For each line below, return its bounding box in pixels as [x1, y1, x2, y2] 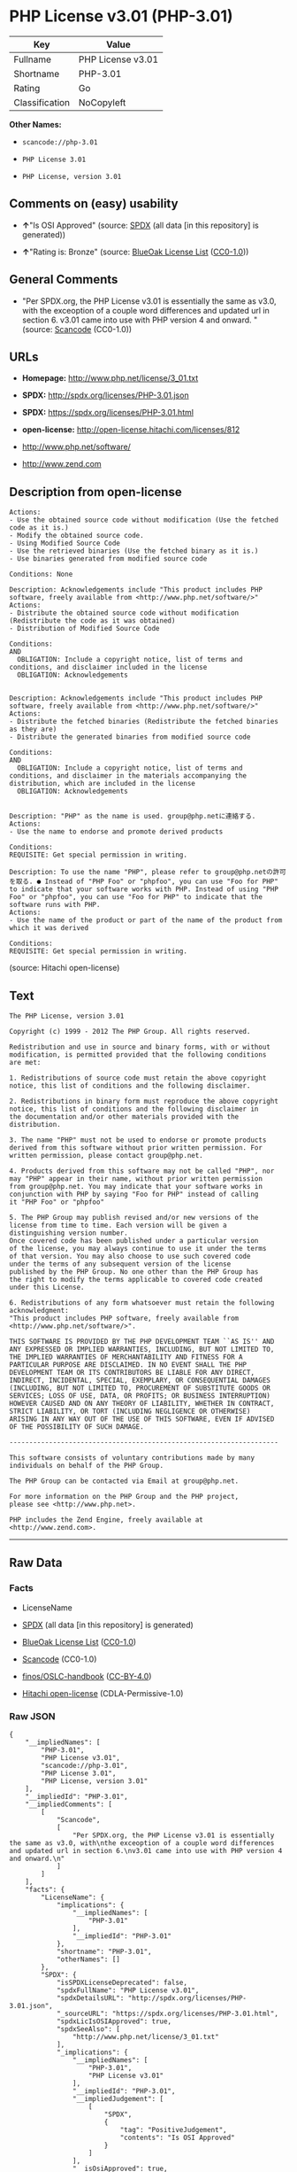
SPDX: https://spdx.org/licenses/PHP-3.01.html [21, 407, 194, 418]
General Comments [9, 272, 118, 287]
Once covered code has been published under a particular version [9, 1237, 259, 1245]
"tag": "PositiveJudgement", [119, 2125, 227, 2134]
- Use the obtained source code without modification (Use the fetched [9, 516, 278, 524]
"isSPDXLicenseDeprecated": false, [56, 1978, 188, 1987]
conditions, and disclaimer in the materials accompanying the [9, 772, 247, 780]
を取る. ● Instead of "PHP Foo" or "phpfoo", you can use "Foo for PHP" [9, 877, 278, 887]
